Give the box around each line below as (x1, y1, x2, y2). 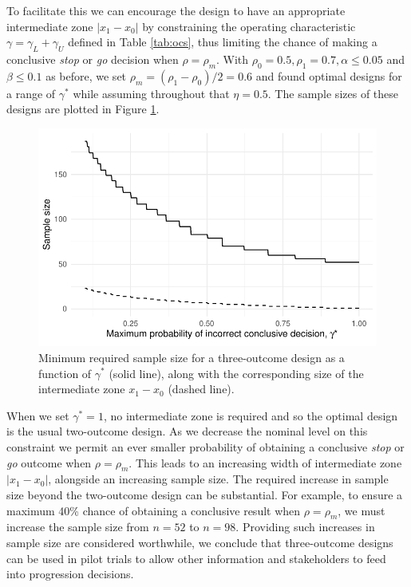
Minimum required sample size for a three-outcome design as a (38, 349, 345, 365)
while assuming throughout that (73, 85, 230, 101)
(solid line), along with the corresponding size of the (109, 364, 364, 381)
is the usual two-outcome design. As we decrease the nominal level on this (6, 423, 368, 439)
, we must (338, 502, 385, 518)
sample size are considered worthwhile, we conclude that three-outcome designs (6, 534, 393, 550)
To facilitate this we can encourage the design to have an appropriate (6, 2, 346, 18)
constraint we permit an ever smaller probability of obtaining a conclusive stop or (6, 438, 405, 455)
